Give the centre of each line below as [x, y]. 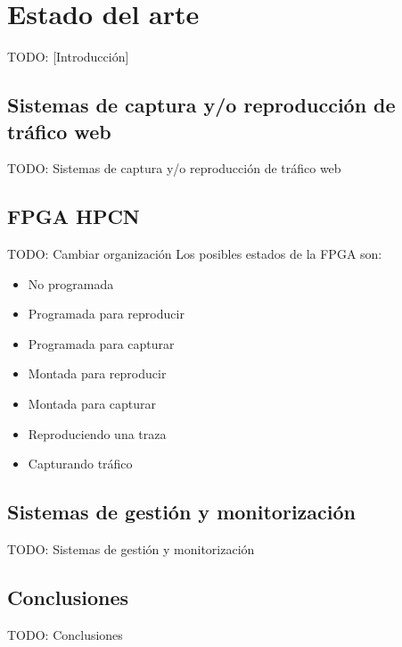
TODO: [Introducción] [68, 57]
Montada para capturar [92, 404]
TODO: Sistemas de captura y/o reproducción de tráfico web [174, 168]
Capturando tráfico [80, 464]
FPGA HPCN [74, 216]
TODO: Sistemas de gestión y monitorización [131, 549]
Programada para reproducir [106, 314]
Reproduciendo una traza [97, 433]
